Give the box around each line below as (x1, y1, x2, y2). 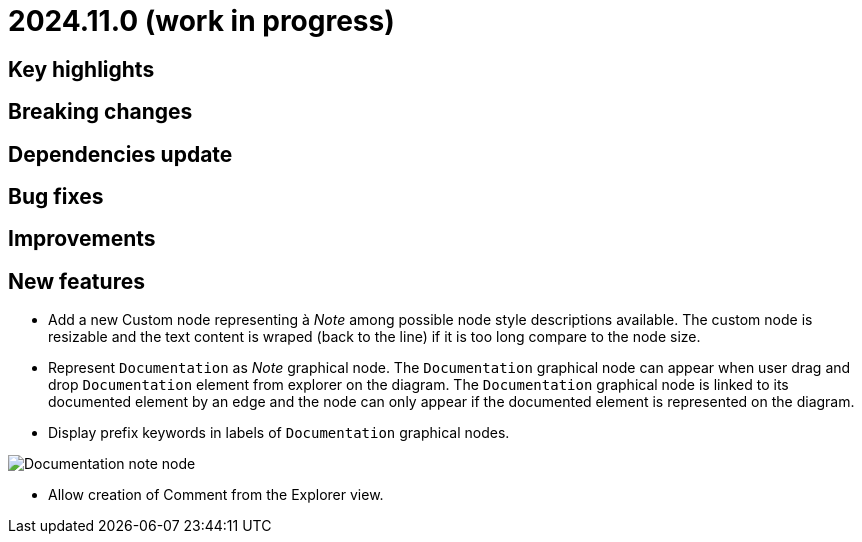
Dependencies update (8, 141, 233, 167)
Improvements (8, 226, 156, 252)
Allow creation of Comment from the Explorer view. (48, 486, 384, 504)
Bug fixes (8, 184, 104, 210)
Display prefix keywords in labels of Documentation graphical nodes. (48, 424, 510, 442)
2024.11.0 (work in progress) (8, 4, 395, 38)
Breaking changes (8, 99, 193, 125)
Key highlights (8, 56, 155, 82)
